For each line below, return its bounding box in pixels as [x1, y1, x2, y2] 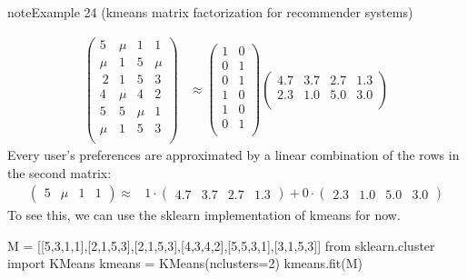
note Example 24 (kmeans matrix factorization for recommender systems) [7, 3, 413, 21]
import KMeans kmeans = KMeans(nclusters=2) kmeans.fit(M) [7, 254, 363, 273]
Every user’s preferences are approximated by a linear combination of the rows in [7, 144, 460, 164]
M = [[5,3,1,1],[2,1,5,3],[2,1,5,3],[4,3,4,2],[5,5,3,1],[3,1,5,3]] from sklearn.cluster [7, 235, 435, 254]
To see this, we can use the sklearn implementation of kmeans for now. [7, 205, 401, 224]
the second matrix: [7, 163, 112, 182]
